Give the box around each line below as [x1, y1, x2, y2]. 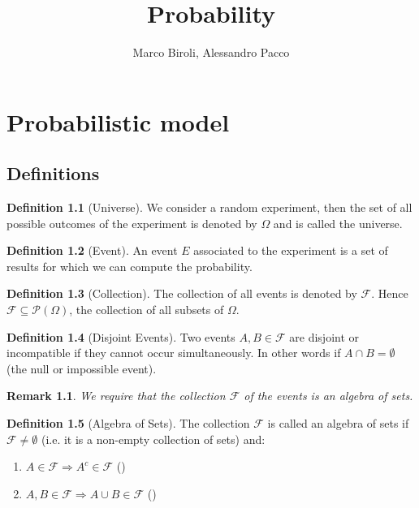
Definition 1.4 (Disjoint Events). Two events [6, 328, 235, 345]
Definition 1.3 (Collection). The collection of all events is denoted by [6, 285, 357, 302]
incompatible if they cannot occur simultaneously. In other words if [6, 344, 341, 361]
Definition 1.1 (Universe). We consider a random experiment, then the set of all [6, 199, 413, 216]
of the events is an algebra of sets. [244, 387, 413, 404]
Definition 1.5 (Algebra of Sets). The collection [6, 415, 250, 432]
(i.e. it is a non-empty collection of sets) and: [41, 430, 266, 447]
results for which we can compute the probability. [6, 257, 253, 274]
